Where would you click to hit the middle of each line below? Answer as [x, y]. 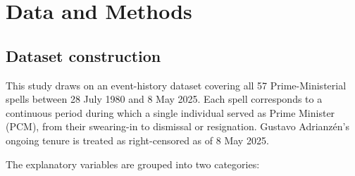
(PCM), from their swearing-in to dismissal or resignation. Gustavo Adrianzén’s [177, 126]
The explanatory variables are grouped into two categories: [133, 164]
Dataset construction [83, 55]
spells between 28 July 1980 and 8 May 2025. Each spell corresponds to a [164, 99]
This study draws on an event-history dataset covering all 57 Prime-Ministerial [176, 85]
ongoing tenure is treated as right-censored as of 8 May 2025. [137, 140]
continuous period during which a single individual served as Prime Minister [170, 112]
